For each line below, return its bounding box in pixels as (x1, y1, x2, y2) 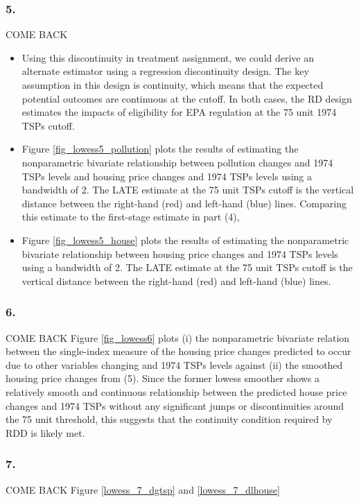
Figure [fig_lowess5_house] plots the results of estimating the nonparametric (21, 232, 349, 247)
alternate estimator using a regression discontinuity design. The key (21, 64, 309, 78)
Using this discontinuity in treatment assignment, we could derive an (21, 50, 315, 64)
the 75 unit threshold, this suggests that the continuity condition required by (6, 412, 333, 426)
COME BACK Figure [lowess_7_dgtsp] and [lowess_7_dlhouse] (6, 482, 280, 496)
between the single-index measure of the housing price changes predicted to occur (6, 344, 351, 358)
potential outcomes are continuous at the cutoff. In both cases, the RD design (21, 91, 352, 105)
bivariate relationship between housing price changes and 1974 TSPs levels (21, 246, 338, 261)
